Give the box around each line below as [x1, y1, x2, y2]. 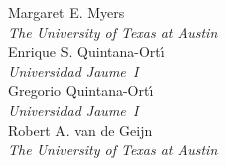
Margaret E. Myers [8, 2, 125, 22]
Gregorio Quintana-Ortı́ [8, 80, 154, 101]
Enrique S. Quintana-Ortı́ [8, 41, 165, 62]
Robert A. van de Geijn [8, 119, 153, 140]
